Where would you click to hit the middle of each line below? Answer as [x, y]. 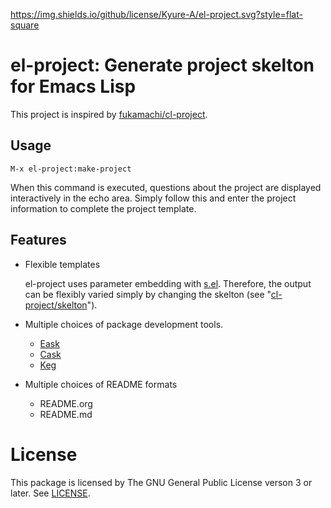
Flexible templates [62, 264]
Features [38, 240]
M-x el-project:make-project [71, 169]
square [25, 25]
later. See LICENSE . [50, 493]
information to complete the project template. [103, 208]
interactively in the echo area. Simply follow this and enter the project [153, 198]
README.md [66, 414]
